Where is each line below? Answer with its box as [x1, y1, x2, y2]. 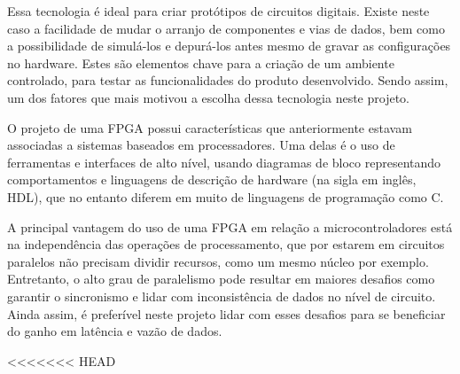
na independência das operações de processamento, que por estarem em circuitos [7, 235, 445, 253]
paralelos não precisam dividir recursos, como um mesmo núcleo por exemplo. [7, 252, 429, 270]
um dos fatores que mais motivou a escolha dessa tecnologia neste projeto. [7, 88, 410, 106]
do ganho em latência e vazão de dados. [7, 322, 222, 340]
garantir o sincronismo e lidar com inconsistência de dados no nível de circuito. [7, 286, 436, 305]
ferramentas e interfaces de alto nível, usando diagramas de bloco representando [7, 152, 441, 171]
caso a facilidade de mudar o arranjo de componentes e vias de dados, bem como [7, 19, 445, 37]
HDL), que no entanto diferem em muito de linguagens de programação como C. [7, 187, 444, 206]
